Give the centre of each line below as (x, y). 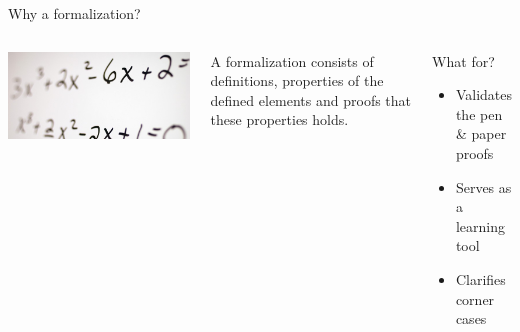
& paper (481, 133)
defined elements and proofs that (311, 99)
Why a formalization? (74, 13)
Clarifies (480, 278)
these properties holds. (279, 119)
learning (480, 225)
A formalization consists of (292, 60)
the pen (479, 113)
